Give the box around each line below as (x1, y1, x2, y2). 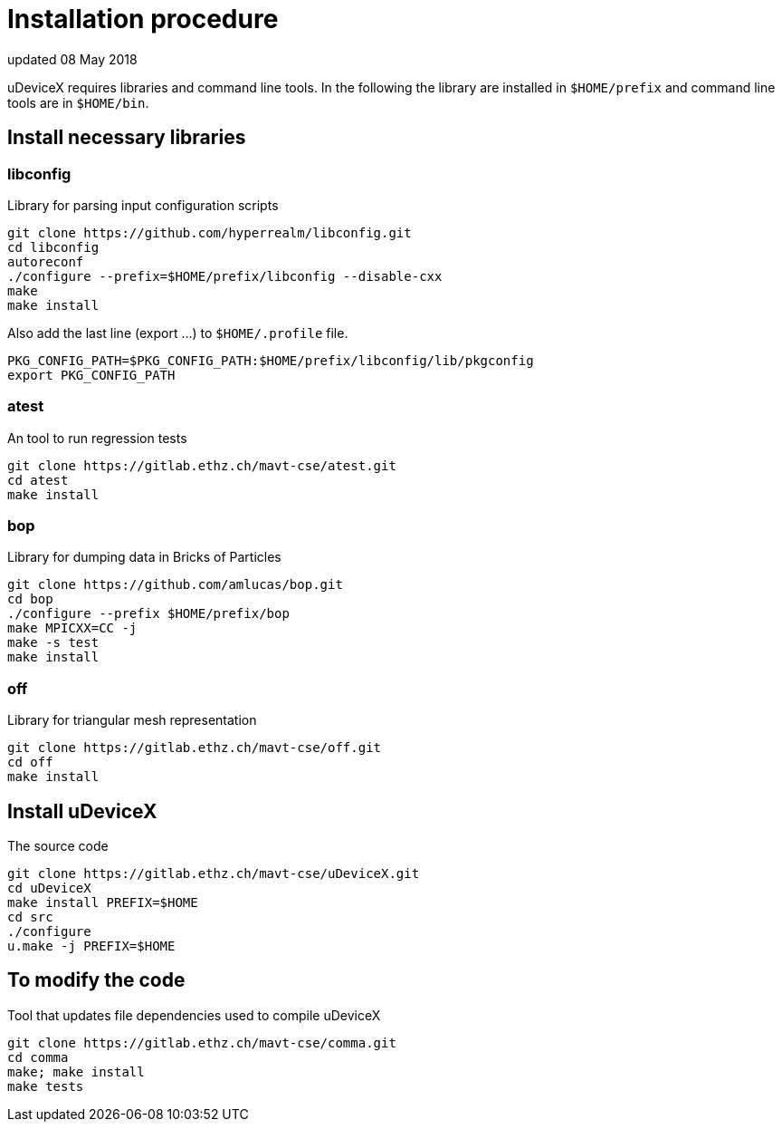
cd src (7, 910, 53, 925)
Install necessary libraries (7, 126, 246, 150)
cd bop (7, 592, 53, 607)
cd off (7, 755, 53, 770)
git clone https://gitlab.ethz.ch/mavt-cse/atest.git (7, 458, 396, 473)
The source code (7, 838, 109, 854)
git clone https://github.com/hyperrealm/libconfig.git (7, 225, 412, 240)
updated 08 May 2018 (7, 51, 138, 67)
